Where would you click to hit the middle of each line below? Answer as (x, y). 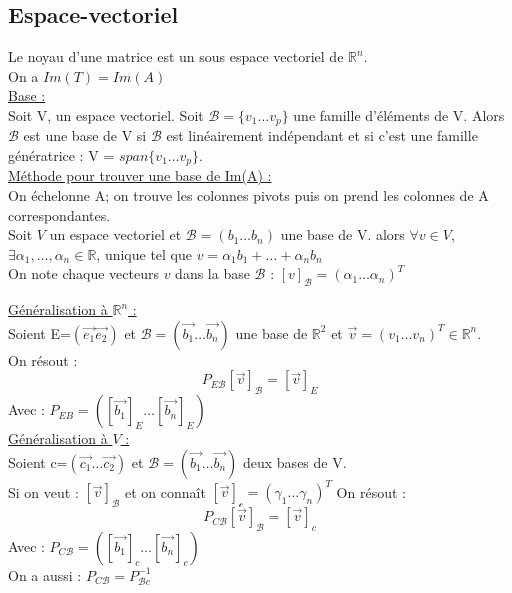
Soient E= (39, 332)
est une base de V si (85, 135)
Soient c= (38, 461)
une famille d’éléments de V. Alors (399, 114)
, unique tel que (144, 253)
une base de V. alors (342, 234)
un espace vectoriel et (115, 234)
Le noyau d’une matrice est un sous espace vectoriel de (176, 56)
